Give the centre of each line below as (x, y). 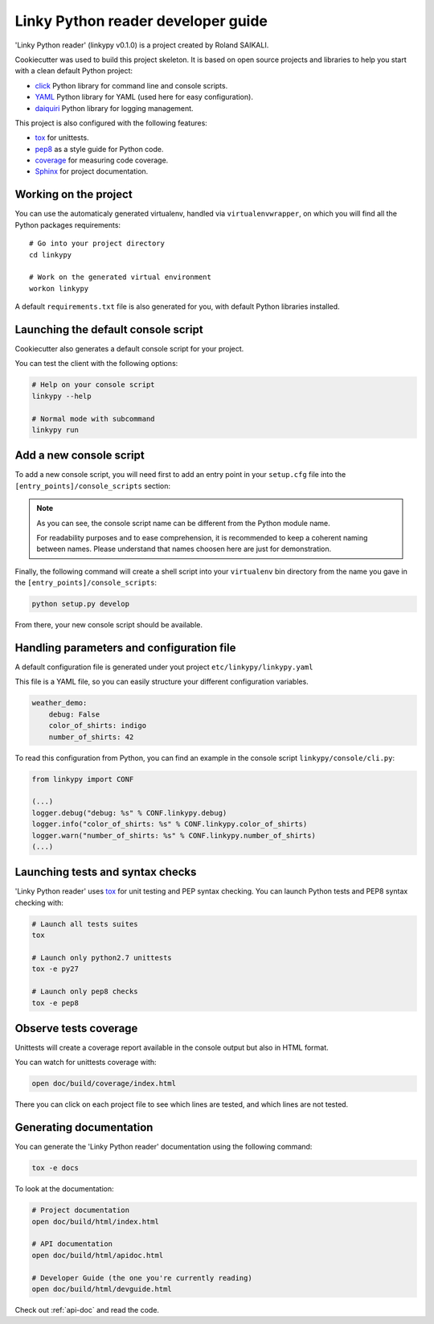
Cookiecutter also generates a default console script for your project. (129, 349)
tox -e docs (55, 1168)
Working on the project (74, 194)
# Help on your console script (94, 385)
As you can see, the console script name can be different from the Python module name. (183, 523)
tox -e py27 (55, 969)
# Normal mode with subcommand (94, 419)
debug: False (74, 714)
